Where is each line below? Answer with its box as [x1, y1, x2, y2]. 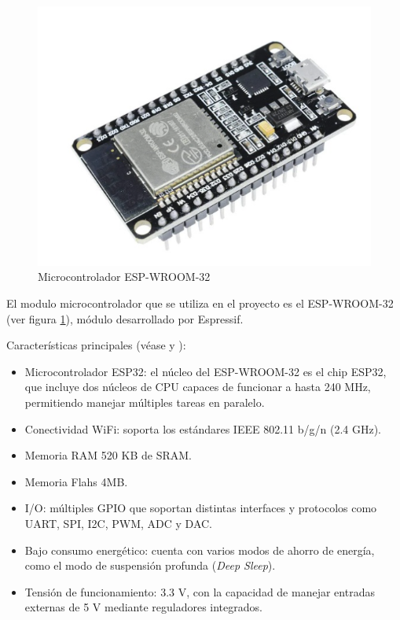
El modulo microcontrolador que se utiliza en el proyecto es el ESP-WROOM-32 [6, 295, 394, 312]
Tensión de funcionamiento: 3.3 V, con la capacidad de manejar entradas [24, 583, 375, 600]
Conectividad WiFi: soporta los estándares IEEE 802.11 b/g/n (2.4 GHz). [24, 420, 381, 437]
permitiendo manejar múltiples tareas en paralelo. [24, 394, 265, 411]
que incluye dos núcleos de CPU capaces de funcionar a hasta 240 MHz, [24, 378, 371, 395]
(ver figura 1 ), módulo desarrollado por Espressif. [6, 310, 244, 327]
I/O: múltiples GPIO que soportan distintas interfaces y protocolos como [24, 500, 377, 516]
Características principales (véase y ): [6, 337, 186, 353]
